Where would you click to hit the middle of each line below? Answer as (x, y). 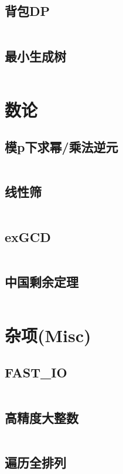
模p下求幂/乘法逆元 (61, 147)
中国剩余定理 (42, 281)
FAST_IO (36, 372)
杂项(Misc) (48, 335)
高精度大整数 (42, 417)
